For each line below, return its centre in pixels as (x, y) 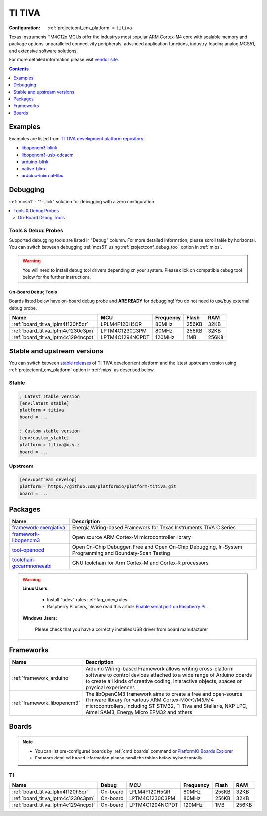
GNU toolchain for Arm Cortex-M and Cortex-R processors (140, 563)
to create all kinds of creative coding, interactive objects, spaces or (164, 681)
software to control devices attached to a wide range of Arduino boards (169, 675)
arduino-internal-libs (43, 175)
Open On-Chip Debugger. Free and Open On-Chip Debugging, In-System (157, 547)
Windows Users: (40, 618)
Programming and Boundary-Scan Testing (121, 553)
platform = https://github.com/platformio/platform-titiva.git (98, 487)
